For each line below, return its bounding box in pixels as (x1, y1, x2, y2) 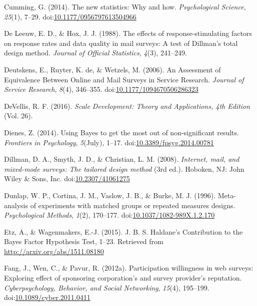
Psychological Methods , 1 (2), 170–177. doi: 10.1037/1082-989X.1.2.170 (4, 210, 215, 220)
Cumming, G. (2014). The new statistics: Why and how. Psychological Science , (4, 1, 246, 11)
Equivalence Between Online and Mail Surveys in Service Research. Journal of (4, 74, 244, 84)
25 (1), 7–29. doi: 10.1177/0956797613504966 (4, 11, 136, 21)
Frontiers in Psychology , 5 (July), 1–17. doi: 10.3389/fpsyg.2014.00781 (4, 137, 214, 147)
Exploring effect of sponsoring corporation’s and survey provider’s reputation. (4, 273, 242, 283)
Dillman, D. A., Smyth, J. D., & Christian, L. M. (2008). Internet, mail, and (4, 154, 239, 164)
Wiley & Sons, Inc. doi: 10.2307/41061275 (4, 173, 130, 184)
